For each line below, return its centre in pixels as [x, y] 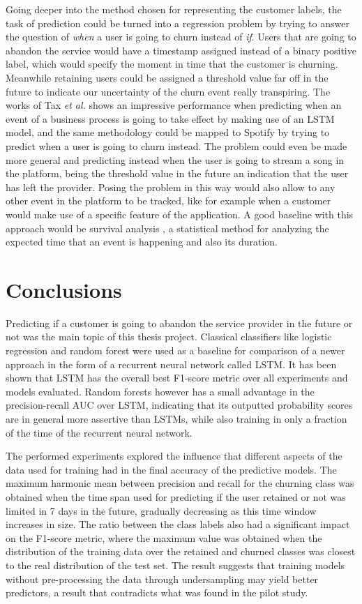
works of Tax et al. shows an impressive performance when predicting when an [174, 105]
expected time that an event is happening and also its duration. [142, 242]
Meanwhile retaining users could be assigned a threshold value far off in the [167, 77]
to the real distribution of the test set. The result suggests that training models [175, 565]
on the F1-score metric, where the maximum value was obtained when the [164, 537]
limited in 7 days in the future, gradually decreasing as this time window [161, 510]
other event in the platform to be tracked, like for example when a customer [168, 201]
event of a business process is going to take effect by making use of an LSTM [170, 118]
